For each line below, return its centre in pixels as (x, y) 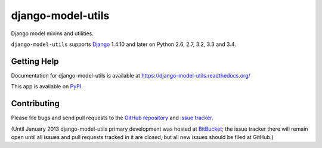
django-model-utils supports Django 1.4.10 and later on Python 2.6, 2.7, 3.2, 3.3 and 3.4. (124, 44)
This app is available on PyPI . (47, 87)
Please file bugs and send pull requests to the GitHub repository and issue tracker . (112, 118)
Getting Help (35, 61)
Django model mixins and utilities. (52, 33)
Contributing (35, 104)
